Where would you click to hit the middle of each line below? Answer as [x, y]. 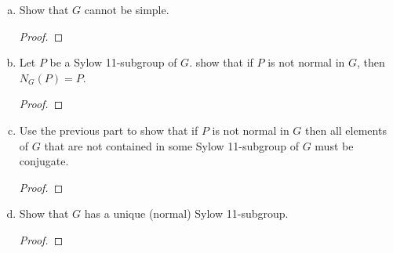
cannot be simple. [127, 9]
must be [334, 145]
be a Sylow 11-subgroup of [113, 62]
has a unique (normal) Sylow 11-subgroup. [186, 213]
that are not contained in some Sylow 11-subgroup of [172, 145]
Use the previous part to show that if [109, 130]
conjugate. [44, 161]
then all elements [346, 130]
